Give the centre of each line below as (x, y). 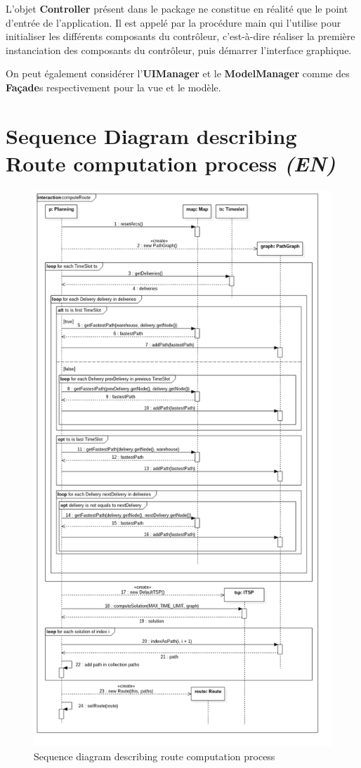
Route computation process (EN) (171, 163)
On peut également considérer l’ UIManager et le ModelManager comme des (178, 73)
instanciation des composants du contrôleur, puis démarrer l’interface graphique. (179, 50)
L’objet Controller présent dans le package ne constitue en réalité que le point (177, 8)
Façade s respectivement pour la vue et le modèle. (113, 87)
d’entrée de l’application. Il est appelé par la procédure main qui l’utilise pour (173, 22)
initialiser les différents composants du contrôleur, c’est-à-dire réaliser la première (180, 36)
